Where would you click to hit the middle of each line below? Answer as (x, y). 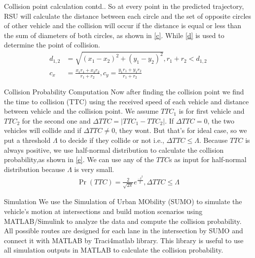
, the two (221, 120)
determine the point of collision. (52, 45)
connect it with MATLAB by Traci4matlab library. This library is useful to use (124, 240)
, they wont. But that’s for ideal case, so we (181, 130)
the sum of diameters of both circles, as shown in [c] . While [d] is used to (114, 35)
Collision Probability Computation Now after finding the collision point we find (124, 92)
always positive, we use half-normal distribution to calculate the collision (114, 150)
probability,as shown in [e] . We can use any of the (79, 159)
